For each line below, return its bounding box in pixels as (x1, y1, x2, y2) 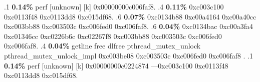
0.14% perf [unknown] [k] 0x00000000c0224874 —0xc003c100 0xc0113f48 (4, 60, 228, 70)
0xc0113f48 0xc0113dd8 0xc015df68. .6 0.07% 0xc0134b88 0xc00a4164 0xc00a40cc (4, 11, 256, 21)
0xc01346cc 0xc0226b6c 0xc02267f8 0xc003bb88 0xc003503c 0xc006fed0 (4, 30, 222, 41)
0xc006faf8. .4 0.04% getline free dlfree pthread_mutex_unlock (4, 40, 201, 51)
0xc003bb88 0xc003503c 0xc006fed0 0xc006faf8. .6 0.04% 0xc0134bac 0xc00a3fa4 (4, 21, 253, 31)
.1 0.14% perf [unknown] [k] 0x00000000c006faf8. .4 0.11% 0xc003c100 (4, 1, 224, 11)
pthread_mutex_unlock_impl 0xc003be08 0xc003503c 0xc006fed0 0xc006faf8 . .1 (4, 50, 253, 60)
